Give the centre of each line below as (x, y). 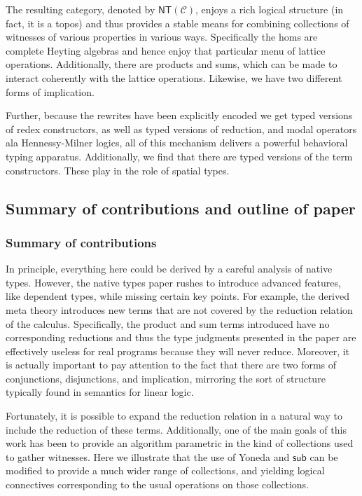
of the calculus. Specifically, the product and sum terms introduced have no (168, 323)
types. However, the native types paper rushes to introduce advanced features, (173, 282)
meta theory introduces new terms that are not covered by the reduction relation (179, 309)
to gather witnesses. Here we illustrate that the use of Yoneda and (148, 456)
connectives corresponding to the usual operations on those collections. (158, 484)
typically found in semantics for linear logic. (100, 392)
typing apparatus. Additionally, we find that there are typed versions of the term (179, 156)
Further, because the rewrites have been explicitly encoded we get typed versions (179, 115)
